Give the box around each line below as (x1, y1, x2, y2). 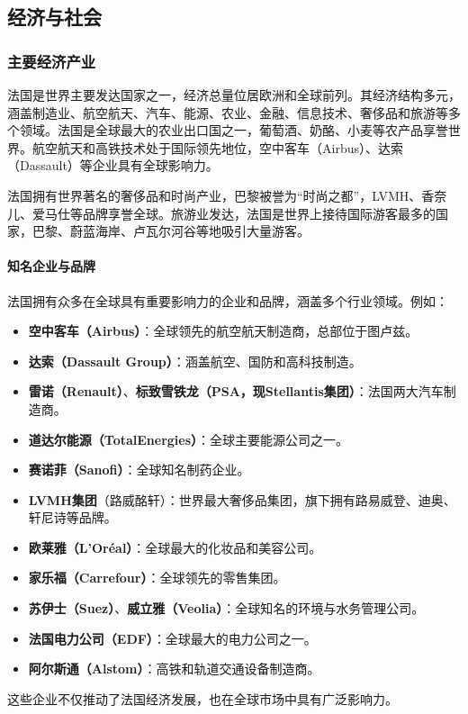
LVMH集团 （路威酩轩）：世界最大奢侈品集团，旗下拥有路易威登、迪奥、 (28, 490, 456, 509)
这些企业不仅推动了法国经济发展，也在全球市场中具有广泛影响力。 (7, 689, 398, 708)
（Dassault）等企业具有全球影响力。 (7, 156, 219, 175)
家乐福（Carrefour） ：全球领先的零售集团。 (28, 568, 286, 587)
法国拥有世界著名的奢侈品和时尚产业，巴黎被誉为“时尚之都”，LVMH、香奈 (7, 185, 447, 204)
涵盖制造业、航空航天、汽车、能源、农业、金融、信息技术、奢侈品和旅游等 (7, 103, 448, 122)
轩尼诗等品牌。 (28, 508, 117, 527)
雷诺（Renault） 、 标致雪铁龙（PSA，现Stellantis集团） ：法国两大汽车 (28, 382, 444, 401)
